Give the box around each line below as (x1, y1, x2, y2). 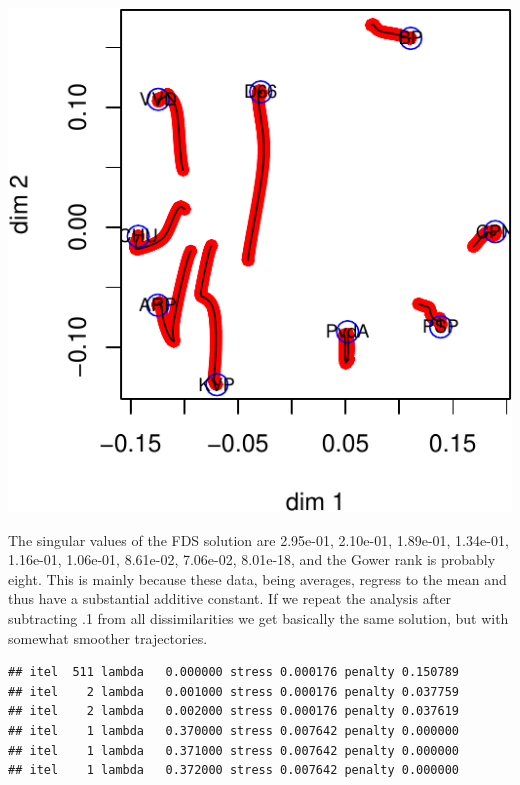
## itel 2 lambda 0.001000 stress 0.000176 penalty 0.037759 (8, 684, 460, 699)
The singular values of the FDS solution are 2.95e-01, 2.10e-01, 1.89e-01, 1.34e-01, (8, 529, 509, 550)
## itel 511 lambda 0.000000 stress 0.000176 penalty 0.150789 (8, 665, 460, 680)
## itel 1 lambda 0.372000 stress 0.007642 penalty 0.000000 (8, 763, 460, 778)
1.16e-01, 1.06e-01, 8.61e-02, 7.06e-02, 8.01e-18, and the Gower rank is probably (8, 549, 496, 570)
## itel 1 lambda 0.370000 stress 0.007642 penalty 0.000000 (8, 723, 460, 738)
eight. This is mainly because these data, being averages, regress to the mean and (8, 568, 507, 589)
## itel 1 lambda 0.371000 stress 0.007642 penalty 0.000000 (8, 743, 460, 758)
